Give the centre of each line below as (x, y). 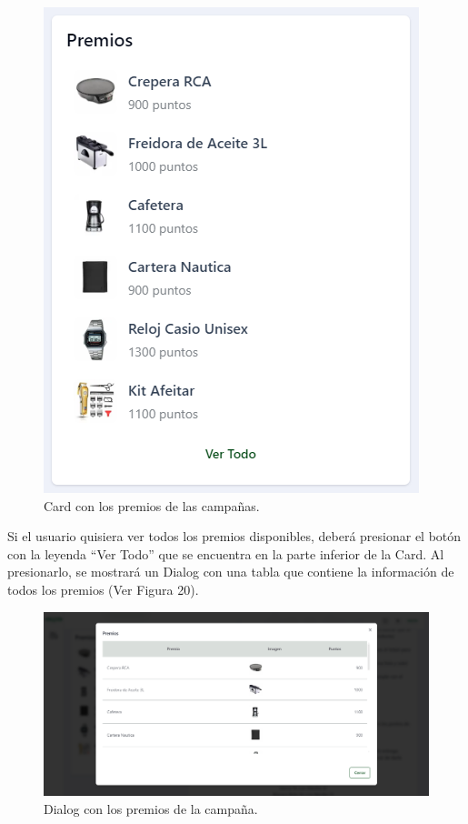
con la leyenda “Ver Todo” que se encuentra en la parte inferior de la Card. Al (226, 553)
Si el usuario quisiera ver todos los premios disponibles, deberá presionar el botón (234, 536)
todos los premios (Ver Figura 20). (103, 589)
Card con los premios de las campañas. (152, 505)
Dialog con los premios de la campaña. (151, 808)
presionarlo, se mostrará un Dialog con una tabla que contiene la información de (231, 572)
